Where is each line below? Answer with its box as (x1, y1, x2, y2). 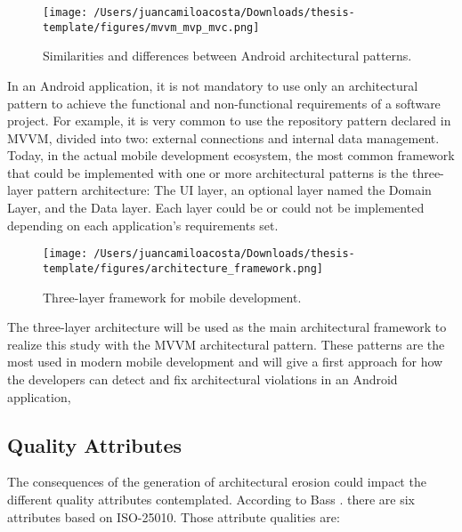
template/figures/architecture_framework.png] (43, 262, 323, 275)
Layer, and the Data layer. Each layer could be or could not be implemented (7, 198, 425, 217)
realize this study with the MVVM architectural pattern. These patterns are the (7, 335, 445, 353)
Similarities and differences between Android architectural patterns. (43, 46, 412, 65)
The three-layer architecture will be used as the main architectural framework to (7, 318, 447, 336)
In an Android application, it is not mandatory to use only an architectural (7, 76, 418, 94)
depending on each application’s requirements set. (7, 215, 279, 234)
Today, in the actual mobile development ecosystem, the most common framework (7, 146, 455, 165)
